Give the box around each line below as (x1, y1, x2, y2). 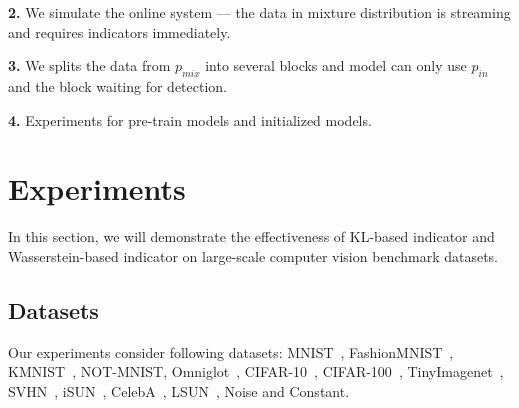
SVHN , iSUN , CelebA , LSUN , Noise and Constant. (8, 380, 350, 401)
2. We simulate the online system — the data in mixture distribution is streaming (8, 2, 511, 22)
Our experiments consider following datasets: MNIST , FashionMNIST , (8, 341, 454, 362)
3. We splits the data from (8, 55, 171, 76)
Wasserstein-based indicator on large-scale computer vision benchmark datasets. (8, 245, 499, 266)
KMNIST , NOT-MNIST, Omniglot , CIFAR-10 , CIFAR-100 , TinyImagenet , (8, 361, 504, 382)
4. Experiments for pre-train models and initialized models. (8, 109, 372, 130)
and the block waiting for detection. (8, 75, 228, 96)
